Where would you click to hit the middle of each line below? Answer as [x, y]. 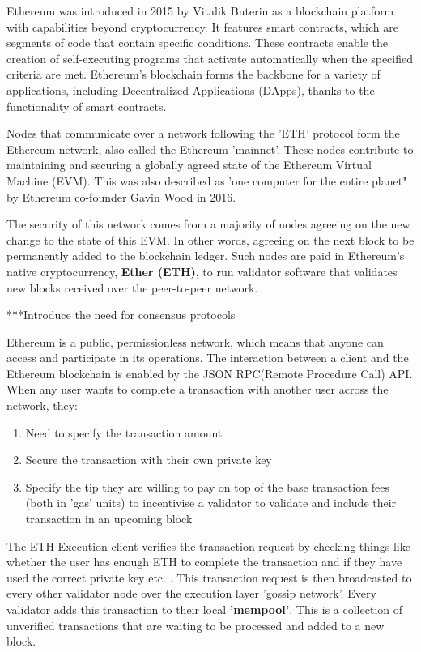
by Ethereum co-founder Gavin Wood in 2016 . [121, 196]
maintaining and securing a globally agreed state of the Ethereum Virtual [189, 165]
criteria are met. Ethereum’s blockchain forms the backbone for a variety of [193, 74]
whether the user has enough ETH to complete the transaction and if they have [204, 562]
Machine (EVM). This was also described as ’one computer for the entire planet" [207, 180]
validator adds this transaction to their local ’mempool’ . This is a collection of [204, 609]
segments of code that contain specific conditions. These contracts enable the [198, 43]
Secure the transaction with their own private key [149, 460]
